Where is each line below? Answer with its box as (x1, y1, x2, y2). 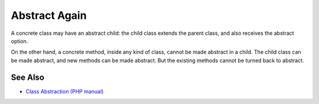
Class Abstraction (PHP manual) (25, 87, 104, 95)
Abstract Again (11, 9, 87, 22)
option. (11, 37, 28, 44)
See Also (11, 72, 44, 82)
